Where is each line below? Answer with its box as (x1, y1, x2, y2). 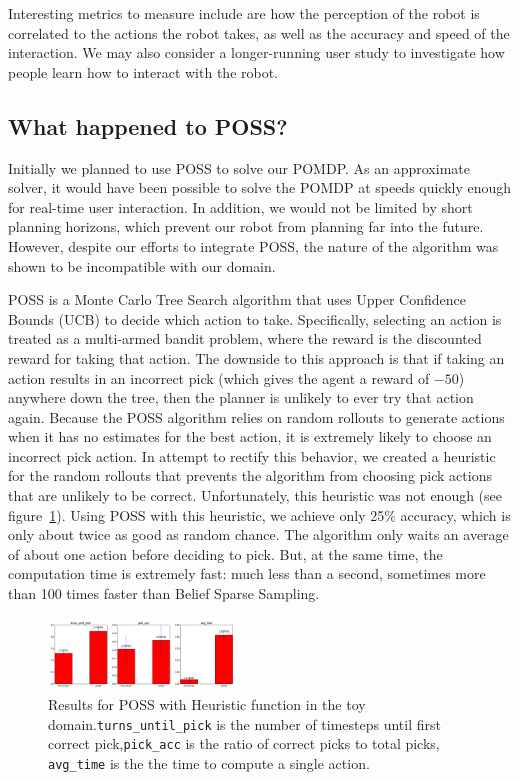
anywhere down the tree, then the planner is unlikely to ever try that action (8, 387, 474, 408)
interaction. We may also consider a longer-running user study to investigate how (8, 42, 505, 63)
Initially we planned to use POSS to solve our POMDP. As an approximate (8, 157, 470, 178)
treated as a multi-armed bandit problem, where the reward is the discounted (8, 328, 482, 349)
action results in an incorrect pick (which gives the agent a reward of (8, 367, 430, 388)
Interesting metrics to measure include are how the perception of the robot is (8, 3, 480, 23)
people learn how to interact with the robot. (8, 61, 279, 82)
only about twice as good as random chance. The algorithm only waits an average (8, 524, 509, 545)
